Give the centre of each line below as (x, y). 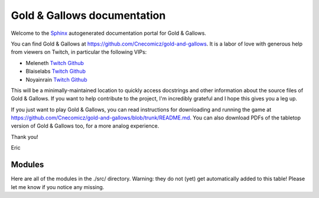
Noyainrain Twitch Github (56, 79)
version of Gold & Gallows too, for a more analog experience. (85, 126)
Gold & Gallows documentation (88, 15)
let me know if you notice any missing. (58, 187)
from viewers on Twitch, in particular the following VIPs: (79, 52)
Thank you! (25, 137)
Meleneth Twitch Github (55, 63)
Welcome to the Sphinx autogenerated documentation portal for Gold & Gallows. (109, 33)
